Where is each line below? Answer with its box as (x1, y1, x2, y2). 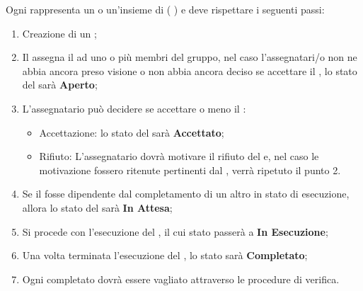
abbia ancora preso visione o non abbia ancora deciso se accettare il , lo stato (22, 63, 357, 78)
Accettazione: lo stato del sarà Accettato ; (39, 125, 224, 139)
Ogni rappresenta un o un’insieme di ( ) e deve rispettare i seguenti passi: (6, 2, 325, 16)
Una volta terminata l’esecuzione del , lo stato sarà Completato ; (22, 248, 308, 263)
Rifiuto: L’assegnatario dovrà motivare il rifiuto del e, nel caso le (39, 149, 319, 164)
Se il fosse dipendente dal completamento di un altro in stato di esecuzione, (22, 186, 350, 201)
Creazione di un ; (22, 25, 97, 40)
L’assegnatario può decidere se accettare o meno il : (22, 101, 246, 115)
